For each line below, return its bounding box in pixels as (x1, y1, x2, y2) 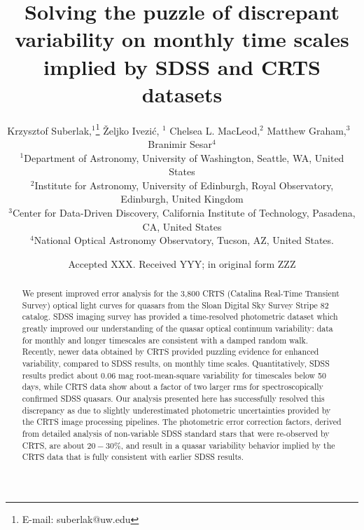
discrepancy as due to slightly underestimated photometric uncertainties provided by (22, 404, 331, 416)
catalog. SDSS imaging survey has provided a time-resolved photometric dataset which (22, 311, 338, 322)
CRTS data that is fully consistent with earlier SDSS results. (22, 451, 244, 463)
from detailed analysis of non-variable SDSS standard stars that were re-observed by (22, 427, 330, 439)
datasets (141, 79, 223, 108)
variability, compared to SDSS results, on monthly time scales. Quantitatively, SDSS (22, 358, 330, 369)
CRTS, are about (22, 439, 85, 451)
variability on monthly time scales (15, 25, 349, 53)
